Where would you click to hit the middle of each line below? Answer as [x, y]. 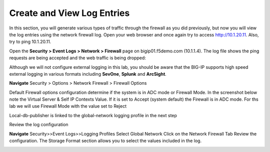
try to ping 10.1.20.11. [30, 42]
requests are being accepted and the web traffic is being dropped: [77, 58]
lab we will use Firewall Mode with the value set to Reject [68, 106]
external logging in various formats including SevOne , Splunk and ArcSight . [88, 74]
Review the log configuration [39, 125]
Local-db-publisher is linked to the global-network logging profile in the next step [93, 115]
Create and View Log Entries [69, 13]
